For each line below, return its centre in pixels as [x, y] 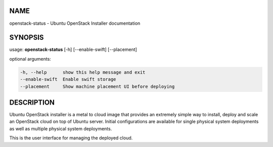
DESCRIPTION [32, 102]
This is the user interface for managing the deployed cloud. [71, 138]
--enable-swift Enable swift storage [68, 79]
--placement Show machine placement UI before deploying [97, 86]
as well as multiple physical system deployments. [61, 128]
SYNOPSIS [27, 38]
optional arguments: [30, 59]
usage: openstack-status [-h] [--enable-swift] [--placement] [73, 50]
